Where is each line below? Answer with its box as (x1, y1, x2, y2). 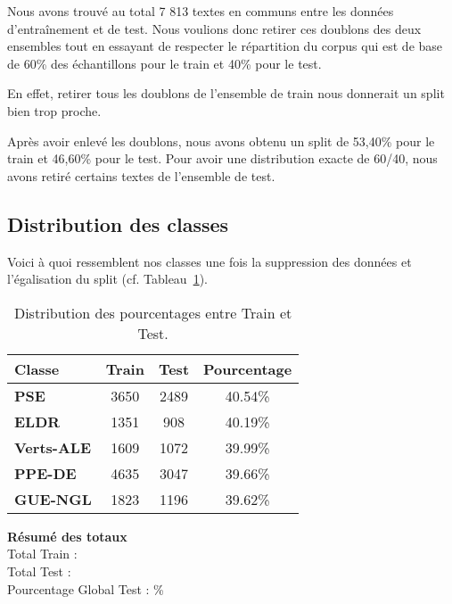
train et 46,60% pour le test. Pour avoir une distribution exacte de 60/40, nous (7, 149, 438, 168)
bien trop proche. (7, 101, 102, 120)
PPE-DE (14, 462, 77, 484)
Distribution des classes (7, 210, 229, 237)
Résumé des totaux (7, 526, 127, 545)
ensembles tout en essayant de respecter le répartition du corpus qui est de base (7, 37, 443, 55)
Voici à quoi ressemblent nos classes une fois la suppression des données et (7, 252, 412, 270)
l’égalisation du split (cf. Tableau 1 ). (7, 269, 208, 288)
